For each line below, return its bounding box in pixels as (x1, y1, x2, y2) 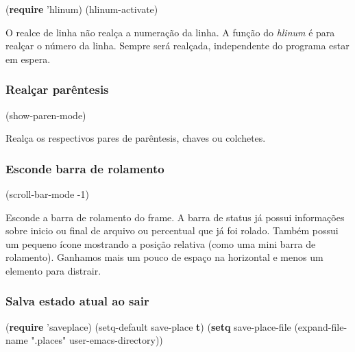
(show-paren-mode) (5, 108, 86, 122)
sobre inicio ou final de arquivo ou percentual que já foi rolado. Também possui (5, 223, 339, 238)
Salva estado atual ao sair (5, 292, 149, 310)
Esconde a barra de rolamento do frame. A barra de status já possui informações (5, 210, 345, 224)
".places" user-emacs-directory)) (31, 333, 163, 347)
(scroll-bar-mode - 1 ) (5, 187, 89, 201)
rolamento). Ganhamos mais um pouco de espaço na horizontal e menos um (5, 250, 323, 264)
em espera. (5, 51, 51, 66)
